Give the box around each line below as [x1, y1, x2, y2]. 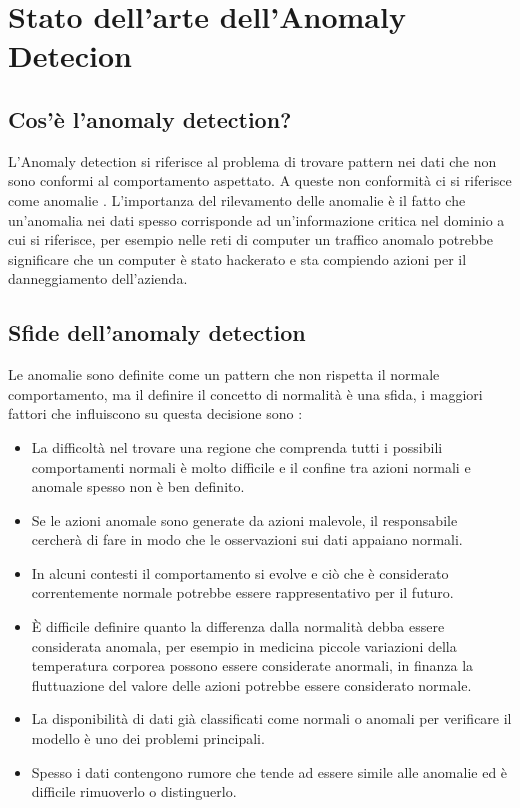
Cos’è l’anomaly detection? [8, 103, 292, 134]
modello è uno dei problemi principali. [31, 728, 265, 749]
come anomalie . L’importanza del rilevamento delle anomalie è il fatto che [8, 189, 466, 210]
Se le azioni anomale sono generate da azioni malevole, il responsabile [31, 509, 458, 530]
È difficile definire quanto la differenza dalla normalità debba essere [31, 616, 445, 637]
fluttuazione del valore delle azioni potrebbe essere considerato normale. [31, 674, 472, 695]
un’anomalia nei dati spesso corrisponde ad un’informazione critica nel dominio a [8, 209, 505, 230]
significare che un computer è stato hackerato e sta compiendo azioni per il [8, 248, 467, 269]
